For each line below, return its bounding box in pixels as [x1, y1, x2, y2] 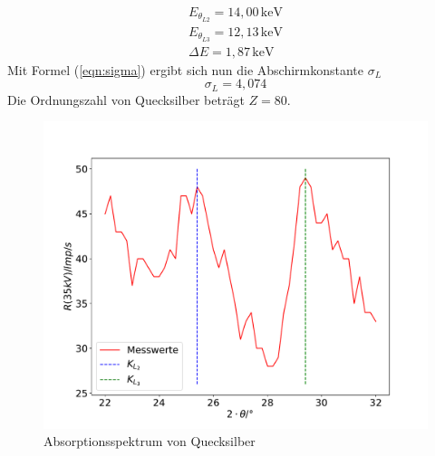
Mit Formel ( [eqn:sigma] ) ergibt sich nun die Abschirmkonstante [7, 60, 364, 79]
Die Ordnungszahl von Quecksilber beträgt [7, 90, 245, 109]
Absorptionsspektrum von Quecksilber [43, 432, 256, 451]
